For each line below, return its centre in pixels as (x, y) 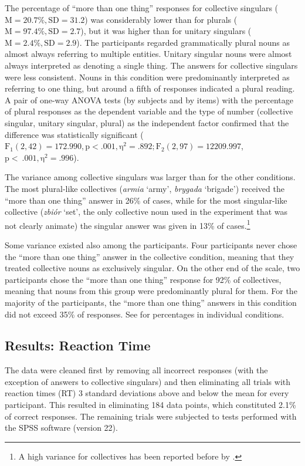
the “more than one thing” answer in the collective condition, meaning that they (150, 256)
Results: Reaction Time (78, 345)
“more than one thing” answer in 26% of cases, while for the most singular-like (146, 200)
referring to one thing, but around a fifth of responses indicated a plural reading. (150, 88)
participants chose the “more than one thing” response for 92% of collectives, (143, 279)
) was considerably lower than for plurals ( (161, 19)
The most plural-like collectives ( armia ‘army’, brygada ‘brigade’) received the (145, 188)
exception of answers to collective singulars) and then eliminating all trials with (148, 381)
